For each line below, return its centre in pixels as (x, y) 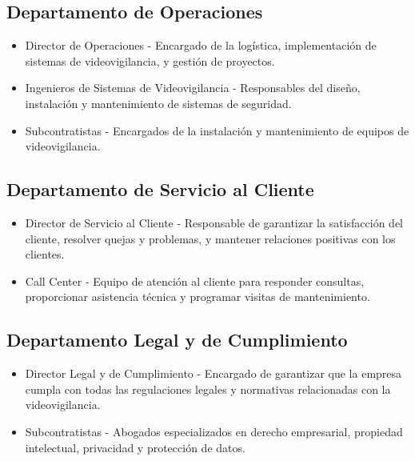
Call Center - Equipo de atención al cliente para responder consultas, (195, 281)
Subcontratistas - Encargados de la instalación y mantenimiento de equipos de (217, 130)
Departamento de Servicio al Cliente (160, 189)
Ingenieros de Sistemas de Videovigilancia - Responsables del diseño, (193, 88)
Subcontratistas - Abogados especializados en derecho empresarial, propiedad (214, 431)
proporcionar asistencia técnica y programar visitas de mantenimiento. (198, 297)
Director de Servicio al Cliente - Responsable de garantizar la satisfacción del (214, 222)
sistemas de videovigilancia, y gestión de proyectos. (150, 60)
